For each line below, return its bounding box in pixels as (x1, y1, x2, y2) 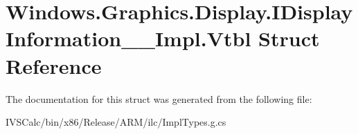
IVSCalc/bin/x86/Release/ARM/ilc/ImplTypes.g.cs (6, 115, 226, 129)
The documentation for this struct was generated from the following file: (6, 91, 312, 106)
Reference (6, 51, 102, 79)
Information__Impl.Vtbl (6, 24, 251, 52)
